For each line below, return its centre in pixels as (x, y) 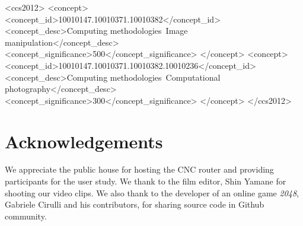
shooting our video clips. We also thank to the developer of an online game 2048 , (152, 192)
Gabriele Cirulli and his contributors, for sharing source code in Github (135, 204)
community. (26, 216)
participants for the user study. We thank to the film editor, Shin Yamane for (146, 181)
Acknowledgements (84, 141)
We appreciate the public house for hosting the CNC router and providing (139, 169)
